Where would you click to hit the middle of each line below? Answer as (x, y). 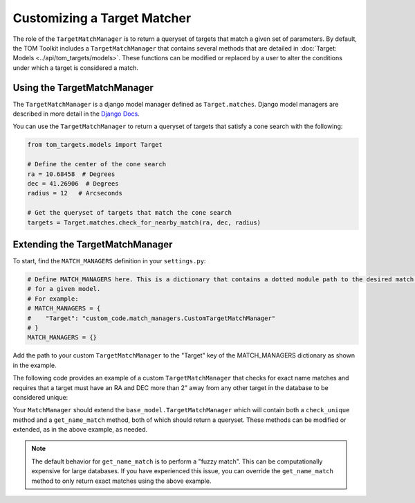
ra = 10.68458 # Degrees (71, 174)
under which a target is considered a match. (75, 68)
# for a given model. (64, 289)
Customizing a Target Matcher (102, 18)
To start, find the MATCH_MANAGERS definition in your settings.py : (109, 261)
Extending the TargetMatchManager (93, 244)
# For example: (53, 299)
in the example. (35, 365)
